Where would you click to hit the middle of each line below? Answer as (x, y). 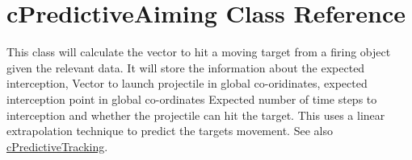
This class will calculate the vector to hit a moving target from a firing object (199, 52)
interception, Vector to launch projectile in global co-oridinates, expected (187, 83)
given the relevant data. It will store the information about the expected (186, 67)
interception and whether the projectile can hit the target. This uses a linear (196, 115)
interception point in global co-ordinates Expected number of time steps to (192, 98)
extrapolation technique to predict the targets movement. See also (170, 131)
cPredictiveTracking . (57, 146)
